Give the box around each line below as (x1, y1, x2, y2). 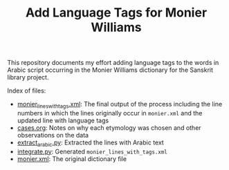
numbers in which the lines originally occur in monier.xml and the (17, 108, 203, 117)
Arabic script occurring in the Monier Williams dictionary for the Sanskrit (7, 66, 213, 74)
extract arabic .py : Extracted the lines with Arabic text (17, 138, 164, 148)
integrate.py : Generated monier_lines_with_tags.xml (17, 147, 167, 155)
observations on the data (17, 131, 89, 139)
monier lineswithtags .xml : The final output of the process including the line (17, 100, 223, 110)
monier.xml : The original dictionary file (17, 154, 127, 163)
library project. (7, 73, 49, 82)
